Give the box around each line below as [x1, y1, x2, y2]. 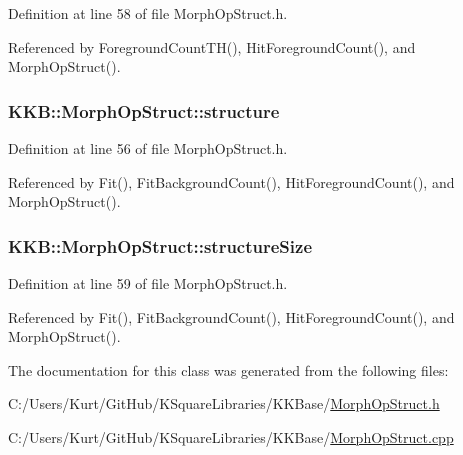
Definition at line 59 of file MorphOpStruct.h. [8, 273, 288, 293]
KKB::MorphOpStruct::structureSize [8, 233, 313, 258]
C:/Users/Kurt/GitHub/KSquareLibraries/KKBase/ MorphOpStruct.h [8, 393, 440, 414]
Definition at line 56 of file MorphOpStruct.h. [8, 138, 288, 158]
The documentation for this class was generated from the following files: [8, 359, 449, 380]
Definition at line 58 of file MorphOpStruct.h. [8, 3, 288, 23]
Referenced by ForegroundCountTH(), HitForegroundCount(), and [8, 36, 416, 57]
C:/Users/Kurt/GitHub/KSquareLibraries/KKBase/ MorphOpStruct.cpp [8, 426, 454, 447]
